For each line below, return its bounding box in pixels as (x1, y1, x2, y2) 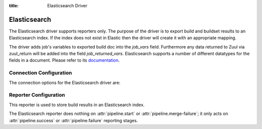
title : (9, 3, 19, 8)
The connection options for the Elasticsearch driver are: (9, 80, 121, 85)
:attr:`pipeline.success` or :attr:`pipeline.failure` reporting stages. (9, 117, 138, 123)
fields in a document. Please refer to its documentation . (9, 57, 120, 63)
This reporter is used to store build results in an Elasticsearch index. (9, 102, 145, 108)
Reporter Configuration (9, 92, 65, 98)
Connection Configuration (9, 69, 72, 76)
